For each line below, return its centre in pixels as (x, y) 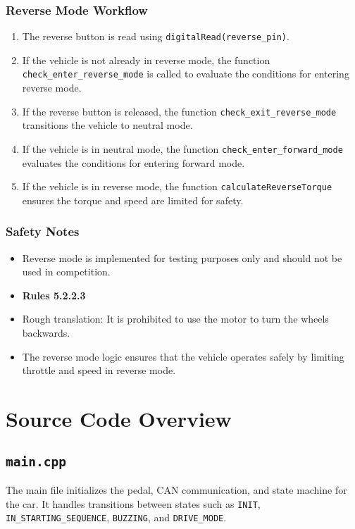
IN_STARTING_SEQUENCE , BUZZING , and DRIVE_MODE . (116, 517)
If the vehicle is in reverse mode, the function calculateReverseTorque (177, 186)
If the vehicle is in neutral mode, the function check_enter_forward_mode (182, 148)
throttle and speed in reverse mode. (99, 370)
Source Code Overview (119, 419)
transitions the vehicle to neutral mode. (107, 125)
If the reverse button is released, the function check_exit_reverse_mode (179, 111)
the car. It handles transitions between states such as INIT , (133, 503)
